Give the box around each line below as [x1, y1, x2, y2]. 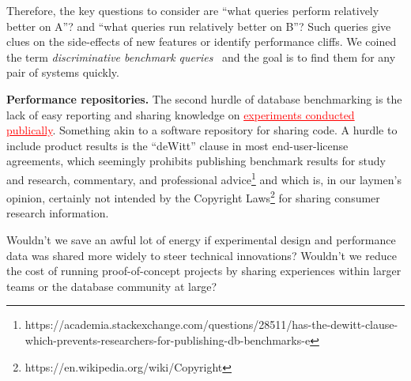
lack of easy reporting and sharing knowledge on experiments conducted [6, 106, 355, 123]
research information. [6, 205, 109, 221]
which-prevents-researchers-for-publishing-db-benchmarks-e [25, 332, 311, 348]
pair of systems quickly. [6, 64, 119, 81]
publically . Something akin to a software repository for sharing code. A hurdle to [6, 122, 398, 138]
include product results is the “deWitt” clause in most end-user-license [6, 137, 349, 153]
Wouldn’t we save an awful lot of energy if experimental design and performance [6, 232, 396, 248]
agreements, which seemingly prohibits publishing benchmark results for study [6, 153, 386, 169]
